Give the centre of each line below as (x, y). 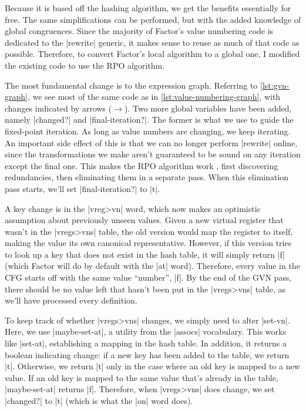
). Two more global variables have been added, (208, 108)
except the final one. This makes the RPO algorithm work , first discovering (142, 165)
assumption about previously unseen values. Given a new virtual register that (144, 220)
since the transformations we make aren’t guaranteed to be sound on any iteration (153, 154)
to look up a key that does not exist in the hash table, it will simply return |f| (145, 254)
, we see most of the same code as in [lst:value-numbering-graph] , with (154, 97)
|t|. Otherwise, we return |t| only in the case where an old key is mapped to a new (152, 366)
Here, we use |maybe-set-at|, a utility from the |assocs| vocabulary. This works (145, 331)
